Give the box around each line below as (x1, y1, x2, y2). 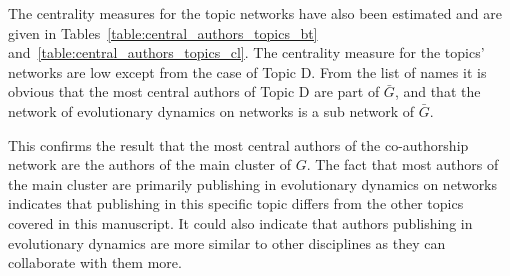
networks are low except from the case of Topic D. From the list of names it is (8, 61, 487, 82)
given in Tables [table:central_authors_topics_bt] (8, 22, 318, 43)
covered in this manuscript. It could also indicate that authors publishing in (8, 212, 473, 233)
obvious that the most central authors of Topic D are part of (8, 81, 380, 102)
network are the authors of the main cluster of (8, 154, 292, 175)
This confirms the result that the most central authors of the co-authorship (8, 134, 469, 155)
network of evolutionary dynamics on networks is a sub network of (8, 100, 415, 121)
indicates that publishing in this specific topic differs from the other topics (8, 193, 464, 214)
